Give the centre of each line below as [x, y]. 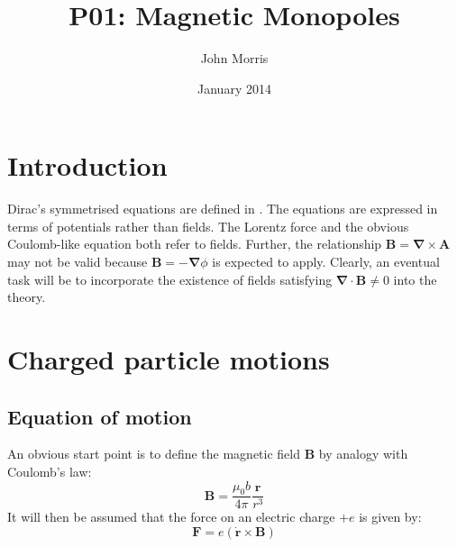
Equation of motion [100, 416]
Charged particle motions [169, 359]
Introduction [87, 165]
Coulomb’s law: [50, 471]
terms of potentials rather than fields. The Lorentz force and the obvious [208, 226]
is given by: [390, 517]
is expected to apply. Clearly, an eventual [326, 262]
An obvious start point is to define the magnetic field [154, 454]
